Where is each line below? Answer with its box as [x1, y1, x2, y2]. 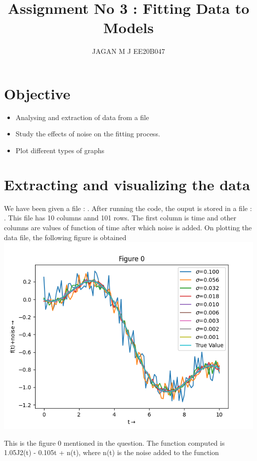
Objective [4, 83, 71, 103]
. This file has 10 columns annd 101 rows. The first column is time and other [4, 212, 236, 223]
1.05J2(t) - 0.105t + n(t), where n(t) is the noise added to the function [4, 447, 219, 458]
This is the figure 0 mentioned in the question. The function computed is [4, 437, 225, 448]
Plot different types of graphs [15, 145, 105, 156]
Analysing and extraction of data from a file [15, 112, 149, 122]
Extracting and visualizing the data [4, 174, 250, 194]
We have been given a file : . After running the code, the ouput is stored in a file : [4, 203, 252, 213]
